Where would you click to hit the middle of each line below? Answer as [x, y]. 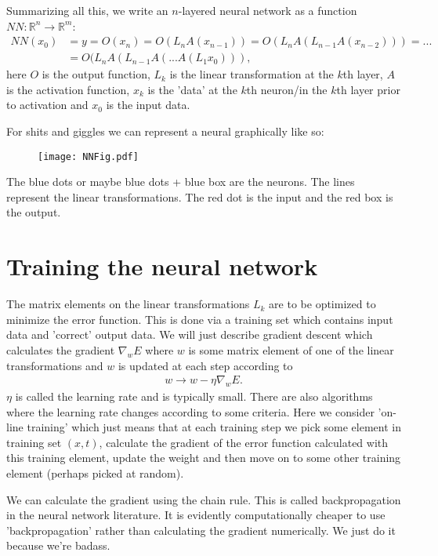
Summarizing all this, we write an [87, 10]
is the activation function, [68, 89]
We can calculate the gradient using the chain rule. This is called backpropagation [204, 499]
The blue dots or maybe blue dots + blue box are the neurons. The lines [181, 182]
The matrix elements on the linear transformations [128, 304]
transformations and [55, 365]
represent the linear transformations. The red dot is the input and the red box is [200, 196]
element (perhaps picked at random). [95, 472]
